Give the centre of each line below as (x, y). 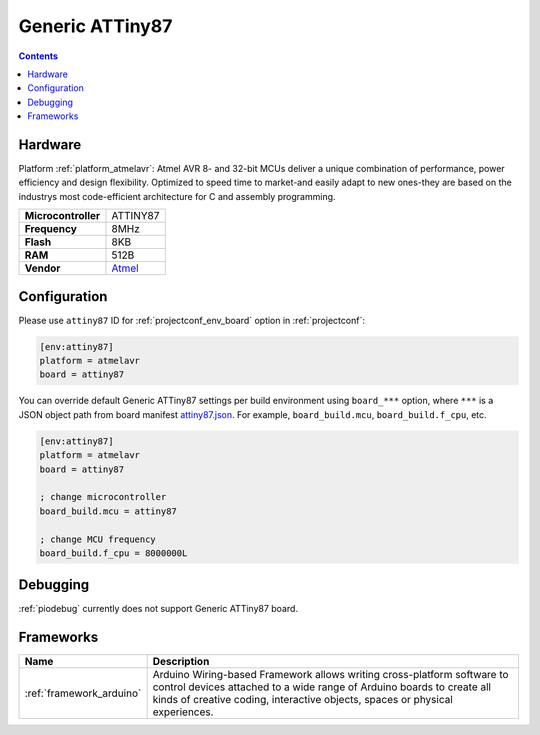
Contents (38, 56)
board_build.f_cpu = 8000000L (113, 553)
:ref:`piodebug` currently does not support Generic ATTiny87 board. (158, 609)
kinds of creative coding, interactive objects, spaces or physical (303, 700)
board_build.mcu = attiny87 (108, 511)
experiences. (183, 712)
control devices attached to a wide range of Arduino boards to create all (322, 687)
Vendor (42, 268)
